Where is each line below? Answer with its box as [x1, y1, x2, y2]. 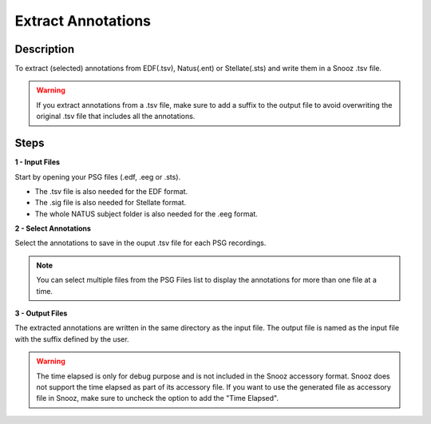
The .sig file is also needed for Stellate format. [34, 198, 187, 208]
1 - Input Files [14, 157, 60, 167]
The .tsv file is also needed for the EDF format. [34, 186, 188, 196]
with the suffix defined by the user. [14, 334, 129, 343]
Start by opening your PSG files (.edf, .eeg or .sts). [14, 172, 181, 181]
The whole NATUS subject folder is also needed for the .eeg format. [34, 208, 259, 219]
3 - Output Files [14, 308, 68, 319]
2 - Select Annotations [14, 224, 92, 233]
